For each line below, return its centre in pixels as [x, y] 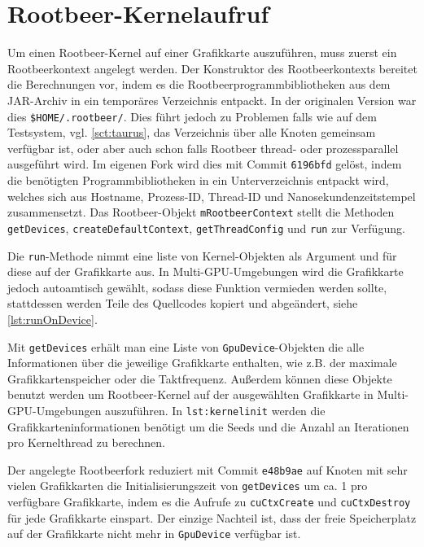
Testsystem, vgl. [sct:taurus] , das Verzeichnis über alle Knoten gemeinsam [192, 132]
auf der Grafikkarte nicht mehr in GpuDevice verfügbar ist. [154, 534]
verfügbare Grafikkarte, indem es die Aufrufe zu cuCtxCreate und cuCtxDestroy [209, 502]
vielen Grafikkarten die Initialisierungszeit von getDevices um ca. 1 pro [188, 486]
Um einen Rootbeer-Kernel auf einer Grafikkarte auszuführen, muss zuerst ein [202, 53]
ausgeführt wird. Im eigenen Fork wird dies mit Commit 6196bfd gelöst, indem [205, 164]
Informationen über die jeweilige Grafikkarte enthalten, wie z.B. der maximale [202, 363]
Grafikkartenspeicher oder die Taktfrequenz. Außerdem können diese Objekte [200, 378]
